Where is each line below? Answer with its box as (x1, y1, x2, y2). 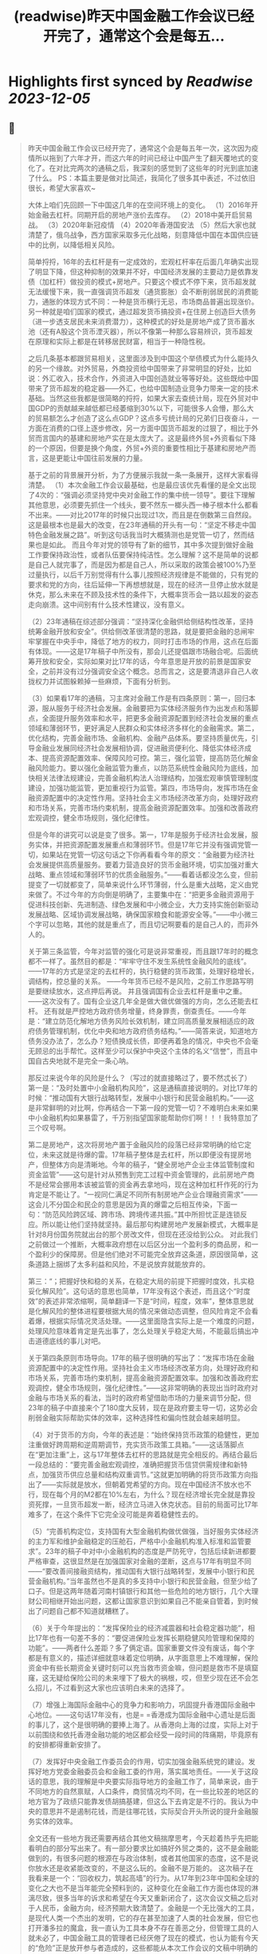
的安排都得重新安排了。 (27, 1740, 105, 1749)
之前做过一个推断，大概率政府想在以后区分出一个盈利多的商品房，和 (27, 1240, 252, 1248)
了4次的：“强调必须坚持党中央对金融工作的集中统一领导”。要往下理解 (27, 490, 256, 499)
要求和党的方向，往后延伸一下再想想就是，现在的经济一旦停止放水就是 (27, 580, 259, 589)
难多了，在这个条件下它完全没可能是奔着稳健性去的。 (27, 1510, 203, 1519)
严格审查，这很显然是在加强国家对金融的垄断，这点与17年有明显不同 (27, 1556, 252, 1566)
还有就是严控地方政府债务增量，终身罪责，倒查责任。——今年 (43, 1006, 247, 1016)
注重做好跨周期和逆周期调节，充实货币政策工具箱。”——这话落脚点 (27, 1440, 245, 1449)
